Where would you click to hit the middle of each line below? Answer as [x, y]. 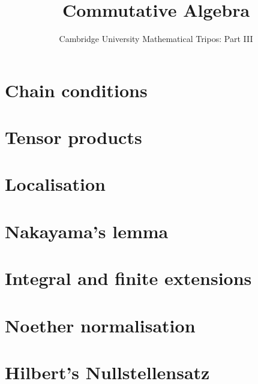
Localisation [55, 184]
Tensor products [73, 137]
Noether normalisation [100, 325]
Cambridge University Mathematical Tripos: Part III [156, 39]
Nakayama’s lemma [87, 231]
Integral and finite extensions [128, 278]
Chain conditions [76, 90]
